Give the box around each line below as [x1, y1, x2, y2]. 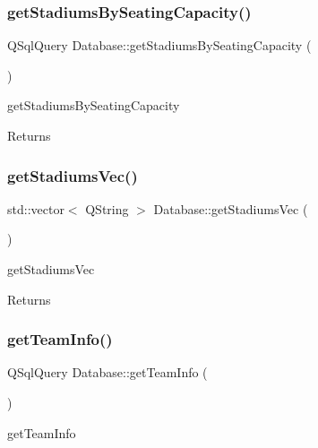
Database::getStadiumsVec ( [153, 199, 308, 218]
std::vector [7, 199, 64, 218]
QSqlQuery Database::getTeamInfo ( [7, 363, 208, 382]
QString [85, 199, 129, 218]
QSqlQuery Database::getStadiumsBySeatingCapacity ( [7, 36, 312, 55]
